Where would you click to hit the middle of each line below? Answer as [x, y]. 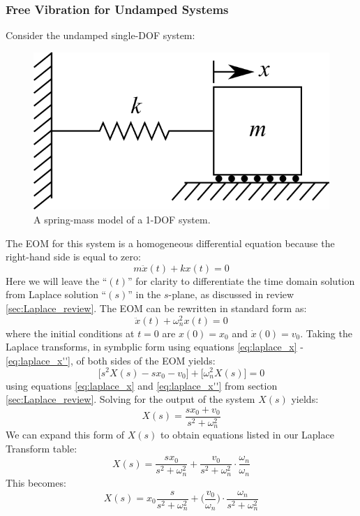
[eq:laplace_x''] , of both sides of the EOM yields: [111, 360]
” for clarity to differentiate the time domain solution [241, 280]
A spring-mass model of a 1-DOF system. [122, 220]
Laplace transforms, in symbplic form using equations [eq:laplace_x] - [155, 347]
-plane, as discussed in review [231, 294]
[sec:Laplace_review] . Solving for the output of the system [130, 399]
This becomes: [36, 482]
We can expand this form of [65, 435]
